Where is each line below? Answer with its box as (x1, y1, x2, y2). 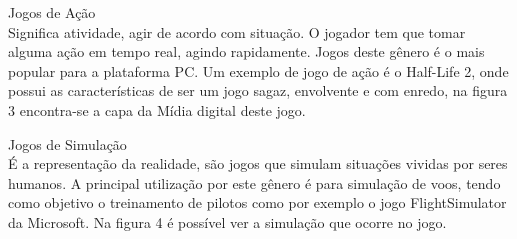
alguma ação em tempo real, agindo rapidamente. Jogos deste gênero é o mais (8, 41, 485, 62)
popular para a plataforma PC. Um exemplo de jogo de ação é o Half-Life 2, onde (8, 60, 509, 81)
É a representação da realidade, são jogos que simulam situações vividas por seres (8, 153, 508, 174)
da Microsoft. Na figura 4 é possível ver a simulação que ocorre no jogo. (8, 211, 447, 232)
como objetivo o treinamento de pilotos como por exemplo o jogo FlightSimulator (8, 192, 507, 213)
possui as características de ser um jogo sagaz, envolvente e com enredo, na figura (8, 80, 508, 101)
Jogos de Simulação (8, 133, 127, 154)
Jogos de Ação (8, 2, 96, 22)
